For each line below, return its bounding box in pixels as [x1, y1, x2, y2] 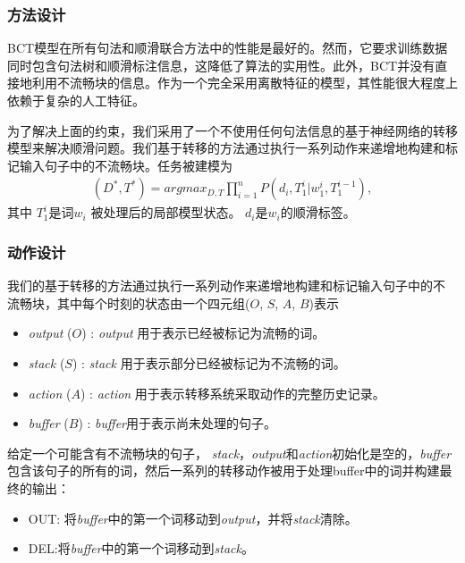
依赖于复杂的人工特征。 [7, 91, 145, 109]
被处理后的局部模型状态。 [90, 203, 241, 222]
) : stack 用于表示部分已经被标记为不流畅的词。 [72, 354, 346, 372]
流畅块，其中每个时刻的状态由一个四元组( [7, 293, 250, 312]
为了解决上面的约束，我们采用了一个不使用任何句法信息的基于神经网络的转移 [7, 121, 458, 139]
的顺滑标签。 [280, 203, 356, 222]
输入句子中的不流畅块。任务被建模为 [19, 155, 232, 174]
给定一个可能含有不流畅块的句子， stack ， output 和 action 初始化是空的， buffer [7, 443, 452, 462]
